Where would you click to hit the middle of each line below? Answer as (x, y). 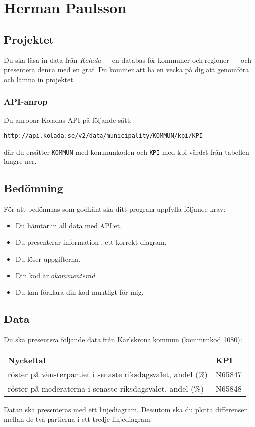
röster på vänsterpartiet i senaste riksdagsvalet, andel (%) (108, 374)
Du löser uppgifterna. (48, 259)
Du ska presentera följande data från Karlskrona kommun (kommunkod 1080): (123, 340)
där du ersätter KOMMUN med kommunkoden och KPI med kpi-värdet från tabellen (127, 151)
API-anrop (26, 101)
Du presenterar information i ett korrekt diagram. (91, 242)
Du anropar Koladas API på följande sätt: (68, 120)
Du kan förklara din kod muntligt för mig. (79, 292)
